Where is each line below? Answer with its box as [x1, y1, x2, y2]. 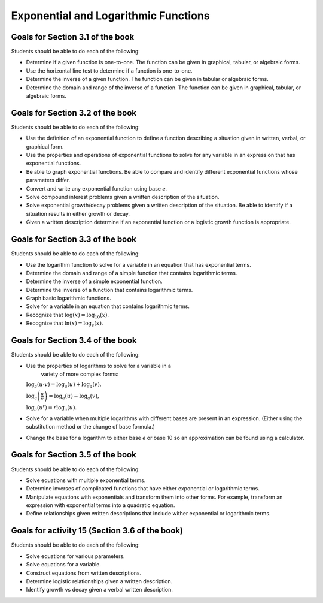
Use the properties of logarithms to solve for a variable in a [26, 362, 172, 369]
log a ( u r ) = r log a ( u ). [26, 403, 77, 412]
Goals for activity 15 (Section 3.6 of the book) [11, 526, 184, 536]
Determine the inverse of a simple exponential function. [26, 278, 163, 285]
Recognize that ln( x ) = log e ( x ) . [26, 319, 103, 328]
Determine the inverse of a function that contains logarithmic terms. [26, 286, 193, 293]
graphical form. [26, 143, 64, 150]
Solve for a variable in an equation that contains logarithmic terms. [26, 303, 190, 310]
